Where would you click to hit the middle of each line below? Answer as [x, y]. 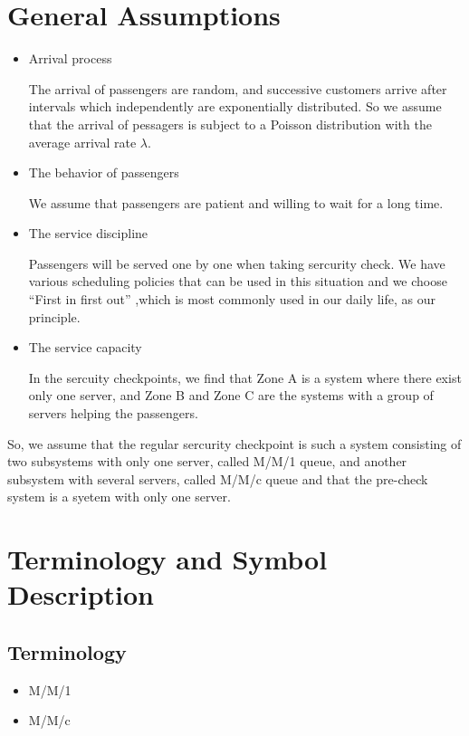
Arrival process [70, 58]
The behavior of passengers [104, 172]
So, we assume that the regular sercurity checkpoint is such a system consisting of [234, 443]
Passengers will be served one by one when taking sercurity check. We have [237, 263]
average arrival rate [82, 142]
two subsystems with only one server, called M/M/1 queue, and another [207, 461]
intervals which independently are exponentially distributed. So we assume [235, 106]
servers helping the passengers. [113, 413]
